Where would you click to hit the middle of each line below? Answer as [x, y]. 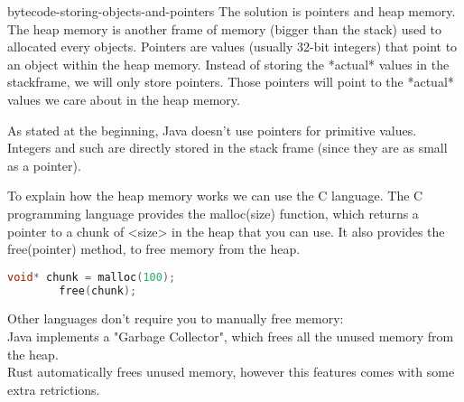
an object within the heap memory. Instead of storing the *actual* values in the [228, 64]
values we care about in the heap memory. [124, 99]
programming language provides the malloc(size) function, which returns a [213, 213]
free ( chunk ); [98, 290]
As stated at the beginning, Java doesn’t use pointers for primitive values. [212, 130]
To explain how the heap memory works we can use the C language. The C [215, 196]
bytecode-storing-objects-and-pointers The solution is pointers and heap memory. [232, 11]
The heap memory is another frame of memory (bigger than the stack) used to [225, 28]
